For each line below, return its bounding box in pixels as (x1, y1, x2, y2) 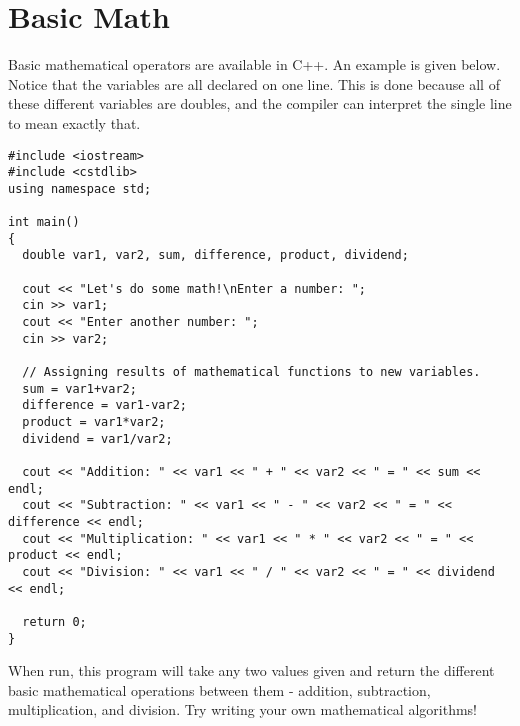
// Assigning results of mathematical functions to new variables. (22, 365, 481, 380)
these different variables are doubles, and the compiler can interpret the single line (8, 93, 512, 114)
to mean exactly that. (8, 112, 141, 133)
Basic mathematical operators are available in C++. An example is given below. (8, 54, 501, 75)
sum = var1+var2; (22, 381, 137, 396)
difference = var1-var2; (22, 398, 187, 413)
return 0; (22, 614, 87, 629)
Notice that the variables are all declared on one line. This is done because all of (8, 73, 500, 94)
